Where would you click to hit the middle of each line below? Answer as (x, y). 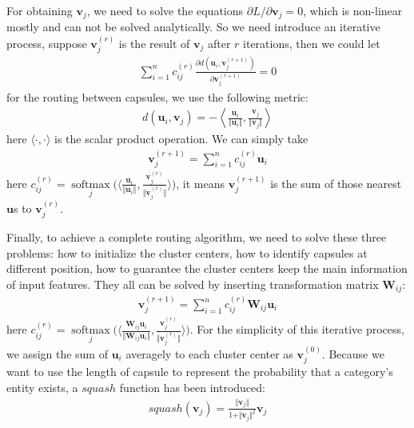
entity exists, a (42, 388)
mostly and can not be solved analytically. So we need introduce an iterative (193, 27)
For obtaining (40, 10)
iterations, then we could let (312, 43)
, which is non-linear (353, 10)
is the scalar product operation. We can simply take (181, 139)
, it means (201, 183)
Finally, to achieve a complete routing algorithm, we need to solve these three (197, 236)
